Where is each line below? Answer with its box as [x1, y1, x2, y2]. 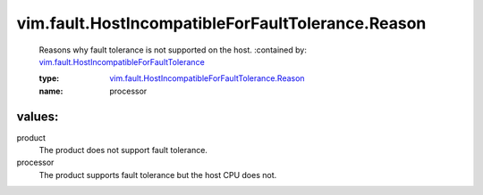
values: [16, 109, 59, 124]
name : [38, 85, 64, 96]
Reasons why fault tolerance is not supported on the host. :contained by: [38, 45, 308, 55]
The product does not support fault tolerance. [38, 145, 208, 156]
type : [38, 73, 60, 84]
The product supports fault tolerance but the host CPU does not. [38, 169, 277, 180]
